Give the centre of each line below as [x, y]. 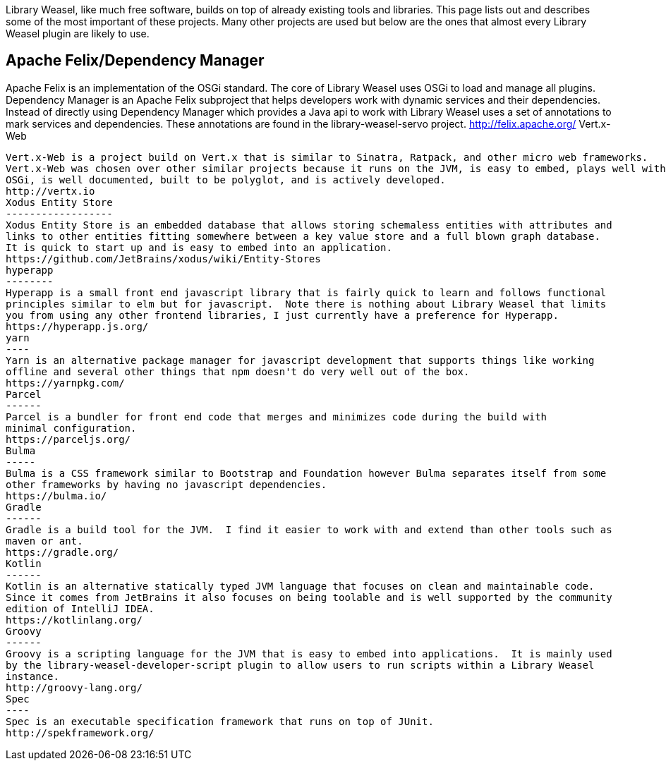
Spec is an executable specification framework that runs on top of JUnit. [220, 721]
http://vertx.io [50, 191]
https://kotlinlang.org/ [74, 620]
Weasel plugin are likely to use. [78, 34]
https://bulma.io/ [56, 496]
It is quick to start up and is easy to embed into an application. [199, 247]
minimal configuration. [71, 428]
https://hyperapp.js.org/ [77, 326]
